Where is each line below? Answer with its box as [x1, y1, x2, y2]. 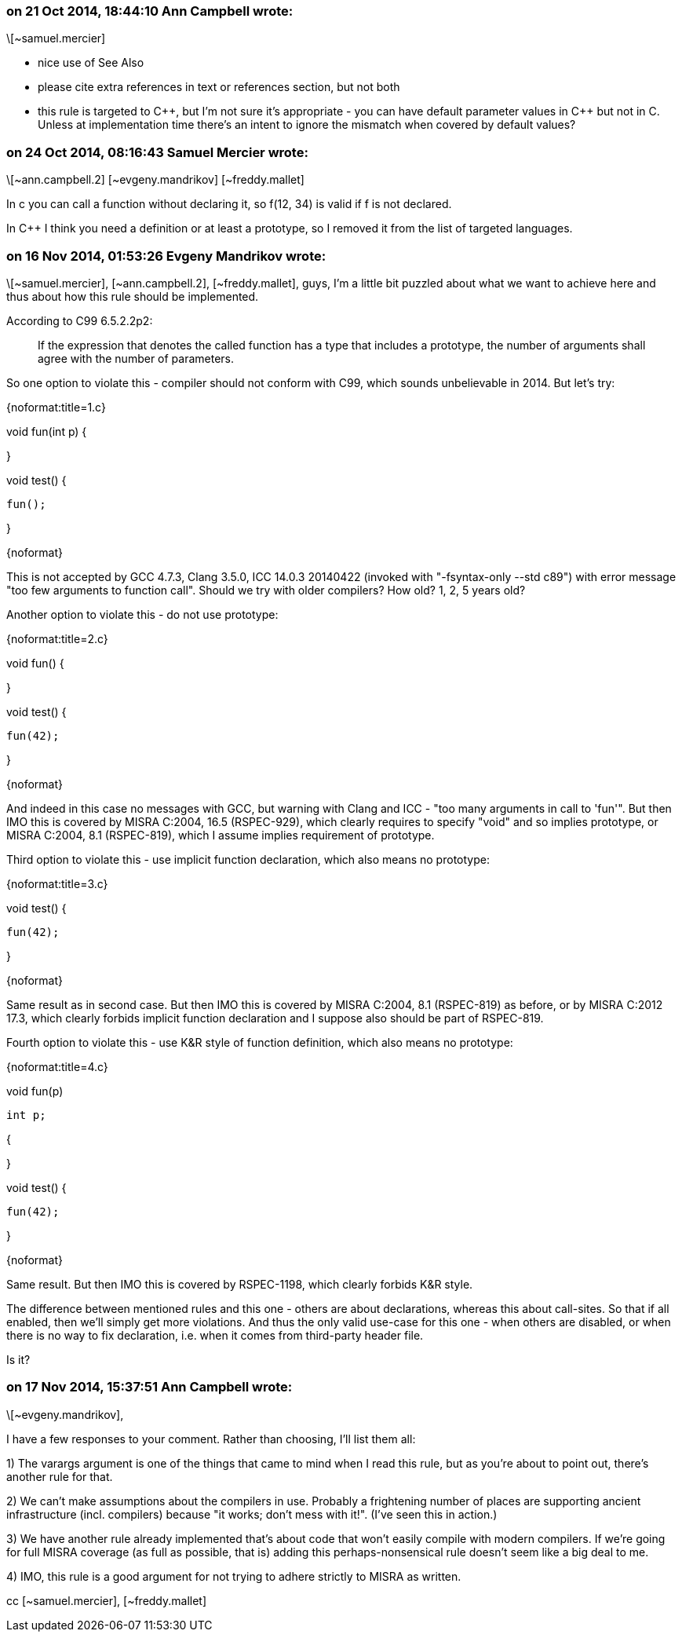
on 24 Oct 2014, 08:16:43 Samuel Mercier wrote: [6, 144, 308, 160]
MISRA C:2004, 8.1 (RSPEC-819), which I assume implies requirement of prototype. [6, 828, 435, 842]
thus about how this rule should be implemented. [6, 289, 259, 303]
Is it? [6, 1352, 31, 1366]
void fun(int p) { [6, 424, 87, 438]
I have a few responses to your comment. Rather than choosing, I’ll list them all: [6, 1431, 416, 1446]
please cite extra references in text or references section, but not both [38, 80, 400, 94]
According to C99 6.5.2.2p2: [6, 313, 153, 327]
